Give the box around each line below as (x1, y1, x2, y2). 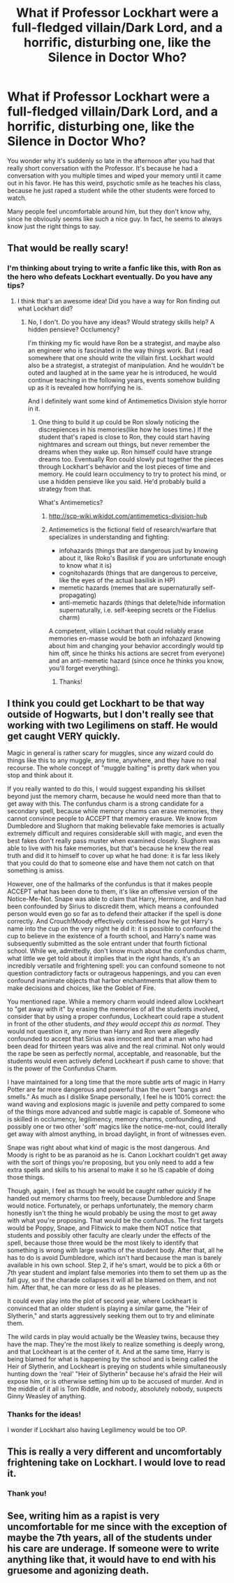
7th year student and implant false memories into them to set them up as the (7, 1268, 227, 1277)
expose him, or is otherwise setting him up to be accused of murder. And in (7, 1377, 224, 1386)
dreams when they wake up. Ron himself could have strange (38, 447, 212, 456)
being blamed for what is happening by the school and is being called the (7, 1355, 219, 1363)
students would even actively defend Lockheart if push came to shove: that (7, 1057, 224, 1066)
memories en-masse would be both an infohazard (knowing (48, 634, 221, 643)
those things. (7, 1173, 45, 1182)
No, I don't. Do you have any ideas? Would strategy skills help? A (27, 317, 215, 326)
